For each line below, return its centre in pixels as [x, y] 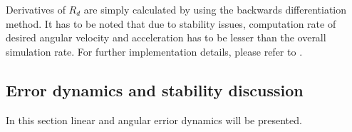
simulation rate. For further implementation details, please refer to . [154, 51]
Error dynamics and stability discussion [155, 90]
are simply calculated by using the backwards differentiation [215, 9]
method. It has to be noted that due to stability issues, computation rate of [171, 23]
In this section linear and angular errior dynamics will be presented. [154, 120]
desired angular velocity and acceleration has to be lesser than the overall [166, 37]
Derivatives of [36, 9]
